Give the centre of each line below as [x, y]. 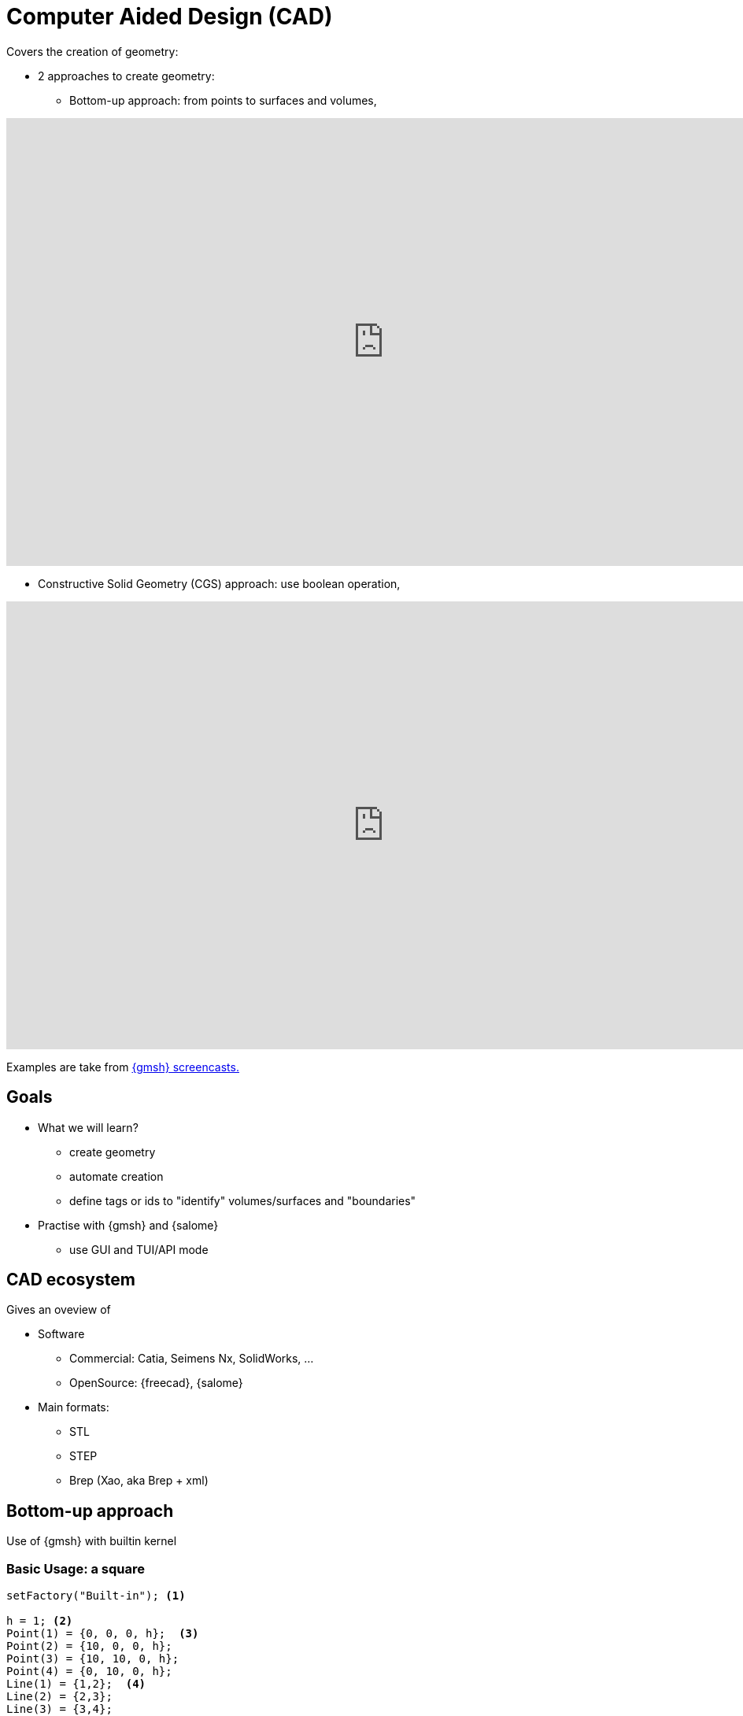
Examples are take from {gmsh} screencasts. [123, 1067]
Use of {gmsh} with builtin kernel [92, 1541]
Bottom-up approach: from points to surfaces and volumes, [223, 100]
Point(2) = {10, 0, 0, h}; [89, 1646]
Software [61, 1334]
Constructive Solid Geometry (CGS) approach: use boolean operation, [219, 583]
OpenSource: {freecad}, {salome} [156, 1383]
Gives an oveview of [59, 1310]
